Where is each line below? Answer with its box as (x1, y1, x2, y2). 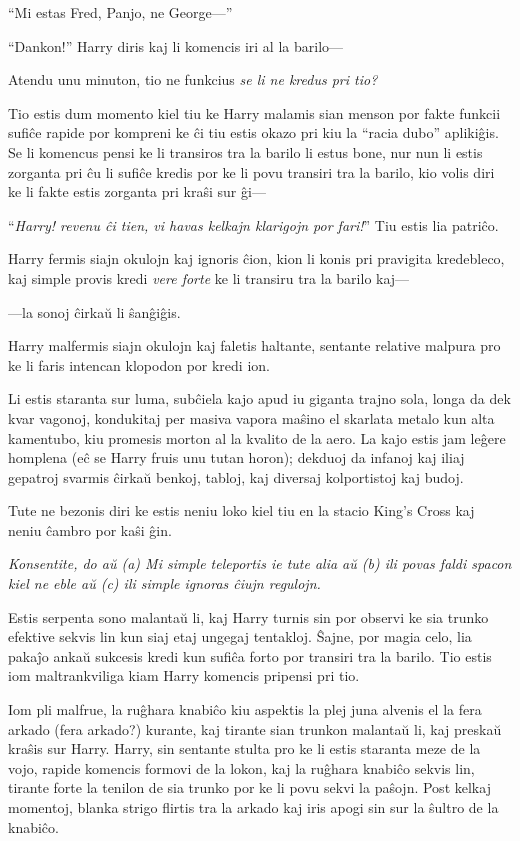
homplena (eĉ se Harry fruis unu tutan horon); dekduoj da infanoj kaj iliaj (8, 447, 465, 468)
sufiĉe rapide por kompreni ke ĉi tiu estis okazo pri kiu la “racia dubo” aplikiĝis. (8, 122, 499, 143)
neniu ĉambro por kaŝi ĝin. (8, 519, 172, 540)
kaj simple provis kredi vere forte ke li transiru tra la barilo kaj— (8, 267, 410, 288)
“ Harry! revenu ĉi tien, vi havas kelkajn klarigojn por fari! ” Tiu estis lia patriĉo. (8, 214, 499, 235)
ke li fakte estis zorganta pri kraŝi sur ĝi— (8, 181, 266, 202)
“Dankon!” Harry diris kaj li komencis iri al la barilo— (8, 35, 344, 56)
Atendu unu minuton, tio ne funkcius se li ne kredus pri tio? (8, 69, 378, 90)
